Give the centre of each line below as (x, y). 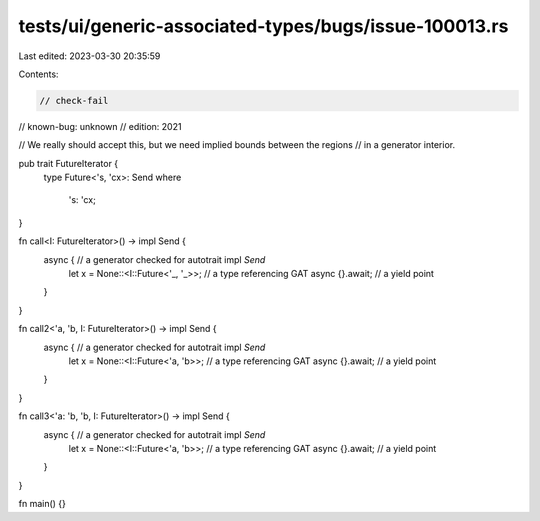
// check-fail (74, 100)
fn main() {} (42, 504)
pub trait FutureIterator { (68, 163)
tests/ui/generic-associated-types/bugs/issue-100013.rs (263, 26)
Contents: (38, 74)
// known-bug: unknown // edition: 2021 (100, 126)
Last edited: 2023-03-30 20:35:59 (89, 56)
